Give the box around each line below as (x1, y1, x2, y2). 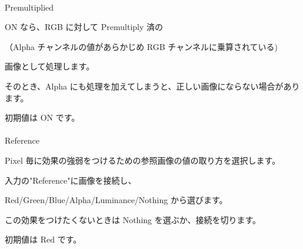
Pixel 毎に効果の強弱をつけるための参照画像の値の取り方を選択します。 (5, 154, 281, 166)
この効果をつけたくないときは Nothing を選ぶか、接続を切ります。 (5, 213, 261, 225)
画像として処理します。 (5, 60, 95, 72)
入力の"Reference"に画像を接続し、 (5, 174, 136, 186)
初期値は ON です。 (5, 111, 80, 124)
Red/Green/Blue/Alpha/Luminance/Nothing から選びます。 (5, 194, 228, 206)
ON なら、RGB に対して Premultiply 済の (5, 21, 164, 33)
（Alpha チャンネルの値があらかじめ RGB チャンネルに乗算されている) (5, 40, 278, 52)
